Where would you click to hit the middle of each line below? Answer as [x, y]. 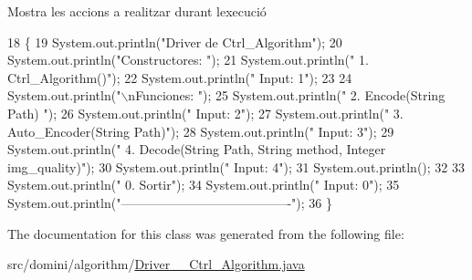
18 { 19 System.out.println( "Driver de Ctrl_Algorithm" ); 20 [175, 41]
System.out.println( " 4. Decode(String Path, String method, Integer [197, 149]
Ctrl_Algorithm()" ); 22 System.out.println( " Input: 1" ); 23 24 [180, 77]
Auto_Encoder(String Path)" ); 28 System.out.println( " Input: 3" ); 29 [201, 131]
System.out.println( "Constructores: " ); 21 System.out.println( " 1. [188, 60]
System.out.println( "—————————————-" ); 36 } [170, 202]
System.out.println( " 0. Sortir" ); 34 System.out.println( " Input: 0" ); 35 [204, 185]
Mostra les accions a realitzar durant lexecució [137, 11]
